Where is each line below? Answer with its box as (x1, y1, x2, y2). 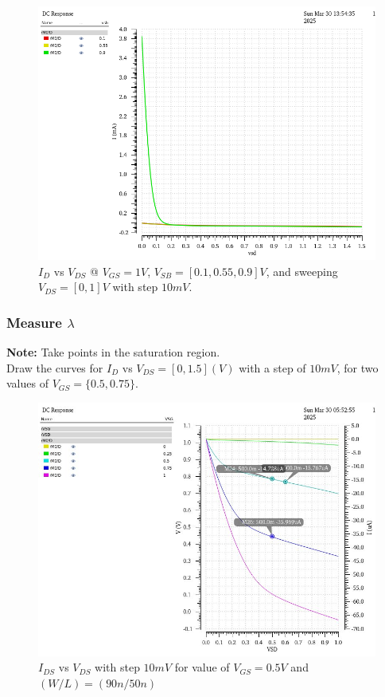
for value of (174, 659, 230, 675)
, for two (336, 359, 379, 376)
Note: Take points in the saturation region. (6, 344, 220, 360)
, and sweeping (266, 262, 338, 279)
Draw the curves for (6, 359, 103, 376)
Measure (6, 312, 62, 332)
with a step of (239, 359, 306, 376)
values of (6, 375, 49, 392)
